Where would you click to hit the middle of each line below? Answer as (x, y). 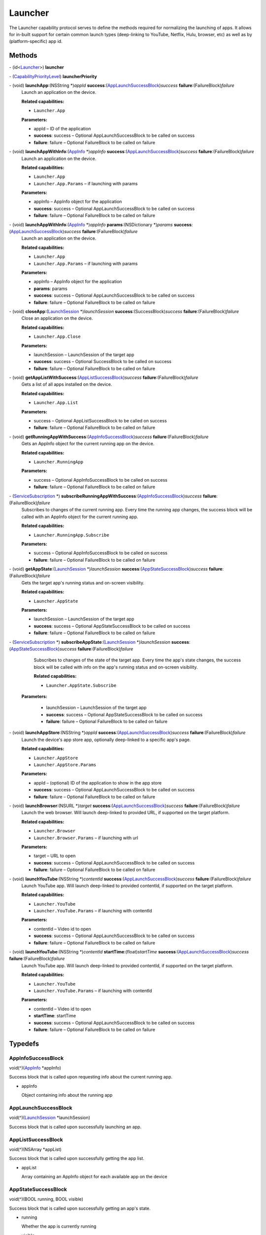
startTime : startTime (55, 1016)
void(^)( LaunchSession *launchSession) (50, 1118)
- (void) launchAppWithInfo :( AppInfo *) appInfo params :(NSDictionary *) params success (100, 224)
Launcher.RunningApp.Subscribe (71, 535)
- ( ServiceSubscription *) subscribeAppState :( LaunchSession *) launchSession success (99, 642)
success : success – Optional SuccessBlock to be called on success (103, 362)
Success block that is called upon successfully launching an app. (75, 1127)
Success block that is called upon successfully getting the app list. (77, 1158)
